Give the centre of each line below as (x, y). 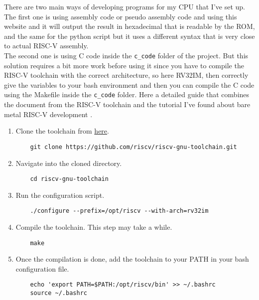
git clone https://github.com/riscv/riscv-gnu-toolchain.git (133, 147)
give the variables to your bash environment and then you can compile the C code (129, 84)
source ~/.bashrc (59, 293)
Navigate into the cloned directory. (69, 163)
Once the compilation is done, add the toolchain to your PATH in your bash (132, 259)
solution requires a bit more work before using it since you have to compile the (124, 65)
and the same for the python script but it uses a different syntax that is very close (129, 36)
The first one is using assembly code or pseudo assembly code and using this (121, 16)
